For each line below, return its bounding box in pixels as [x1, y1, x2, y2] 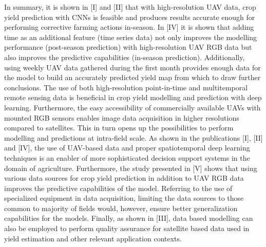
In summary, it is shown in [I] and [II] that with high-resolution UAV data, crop [4, 2, 256, 12]
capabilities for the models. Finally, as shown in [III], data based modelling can [4, 213, 253, 223]
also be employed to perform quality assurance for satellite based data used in [4, 223, 250, 234]
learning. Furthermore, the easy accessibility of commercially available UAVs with [4, 102, 261, 112]
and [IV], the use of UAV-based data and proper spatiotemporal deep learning [4, 142, 250, 153]
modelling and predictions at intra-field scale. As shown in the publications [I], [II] [4, 132, 263, 143]
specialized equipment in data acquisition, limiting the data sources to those [4, 193, 244, 203]
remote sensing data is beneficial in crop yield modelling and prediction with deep [4, 92, 262, 103]
